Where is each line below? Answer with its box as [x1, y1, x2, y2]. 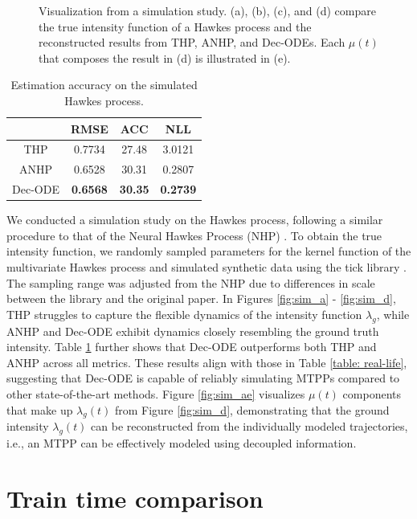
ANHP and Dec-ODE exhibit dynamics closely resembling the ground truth [6, 322, 379, 339]
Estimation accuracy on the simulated [10, 76, 198, 93]
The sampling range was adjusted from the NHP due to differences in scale [6, 274, 375, 291]
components [342, 385, 402, 402]
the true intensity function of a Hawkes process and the [39, 18, 312, 35]
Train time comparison [6, 481, 264, 514]
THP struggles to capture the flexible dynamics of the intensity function [6, 305, 362, 322]
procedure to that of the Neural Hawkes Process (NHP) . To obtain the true [6, 227, 382, 243]
